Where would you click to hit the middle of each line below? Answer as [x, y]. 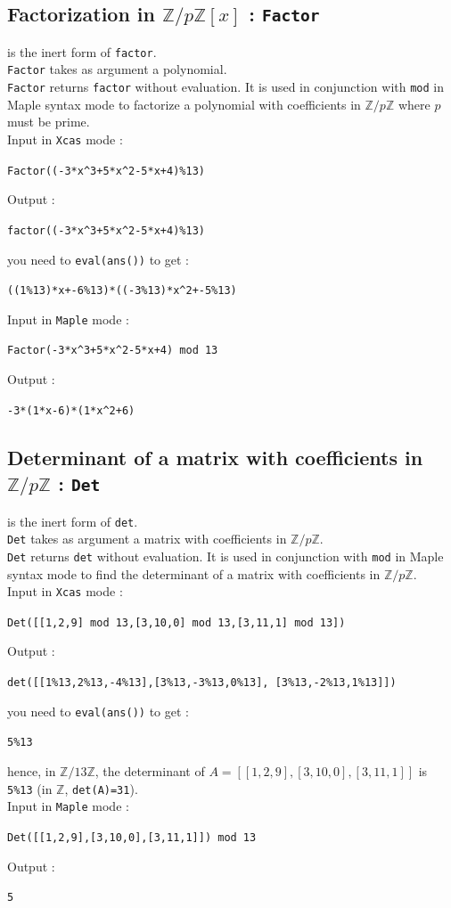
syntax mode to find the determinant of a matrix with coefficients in [194, 573]
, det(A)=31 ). [101, 788]
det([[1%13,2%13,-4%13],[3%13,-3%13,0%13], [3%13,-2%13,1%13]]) [202, 683]
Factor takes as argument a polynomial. [117, 69]
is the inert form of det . [73, 521]
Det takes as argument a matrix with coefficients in [147, 539]
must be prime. [49, 122]
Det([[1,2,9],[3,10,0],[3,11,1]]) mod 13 [132, 837]
